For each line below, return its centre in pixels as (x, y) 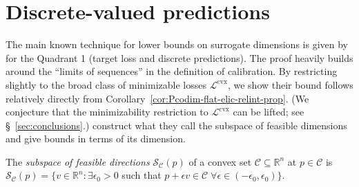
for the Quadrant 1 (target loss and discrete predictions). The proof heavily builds (179, 57)
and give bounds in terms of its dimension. (96, 139)
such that (142, 175)
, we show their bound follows (290, 84)
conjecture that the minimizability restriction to (107, 112)
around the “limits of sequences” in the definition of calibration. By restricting (172, 71)
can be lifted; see (269, 112)
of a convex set (220, 161)
